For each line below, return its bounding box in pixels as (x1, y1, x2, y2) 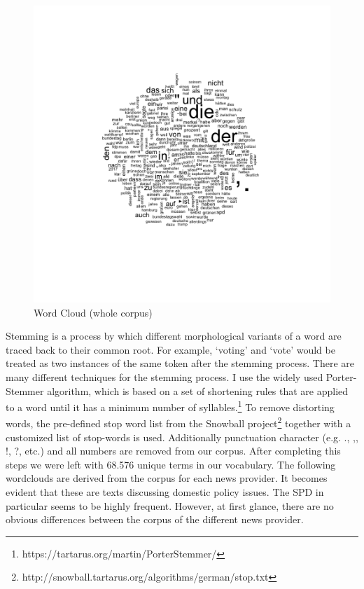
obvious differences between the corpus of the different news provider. (6, 512, 304, 527)
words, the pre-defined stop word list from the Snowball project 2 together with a (6, 414, 351, 431)
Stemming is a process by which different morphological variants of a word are (6, 328, 342, 343)
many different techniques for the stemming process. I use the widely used (6, 369, 323, 384)
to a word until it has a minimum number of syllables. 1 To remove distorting (6, 398, 335, 414)
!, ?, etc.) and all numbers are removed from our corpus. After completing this (6, 443, 341, 458)
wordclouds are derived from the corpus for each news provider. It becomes (6, 471, 328, 485)
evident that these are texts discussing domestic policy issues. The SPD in (6, 485, 324, 499)
